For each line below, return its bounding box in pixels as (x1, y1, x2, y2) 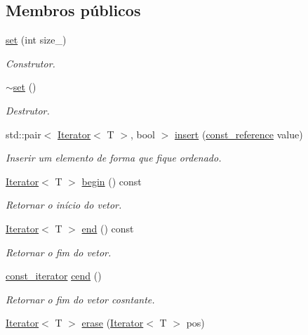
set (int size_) (6, 32, 67, 47)
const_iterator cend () (6, 268, 102, 283)
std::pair (6, 126, 41, 141)
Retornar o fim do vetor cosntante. (6, 291, 155, 306)
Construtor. (6, 55, 55, 70)
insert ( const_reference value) (174, 126, 303, 141)
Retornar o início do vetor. (6, 197, 122, 212)
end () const (81, 221, 134, 235)
